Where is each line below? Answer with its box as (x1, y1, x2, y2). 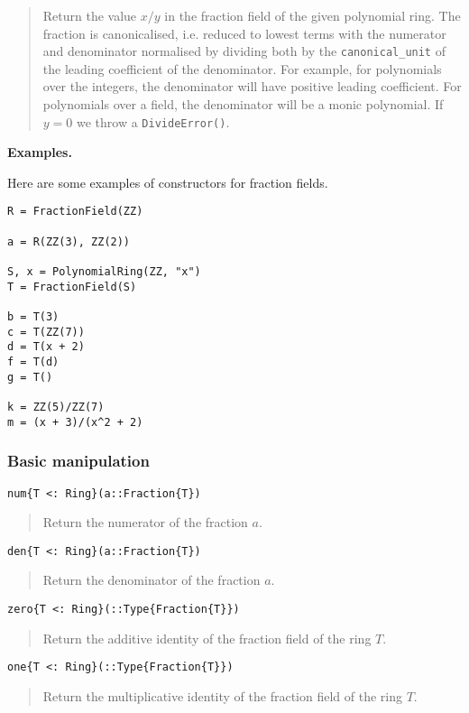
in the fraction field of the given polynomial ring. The (164, 6, 461, 24)
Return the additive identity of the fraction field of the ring (42, 628, 372, 647)
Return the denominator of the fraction (42, 570, 261, 589)
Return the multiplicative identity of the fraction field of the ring (42, 686, 402, 705)
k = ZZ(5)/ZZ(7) (7, 401, 105, 413)
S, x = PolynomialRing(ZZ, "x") (7, 265, 201, 279)
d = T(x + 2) (7, 340, 85, 354)
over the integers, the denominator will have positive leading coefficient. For (42, 77, 462, 96)
